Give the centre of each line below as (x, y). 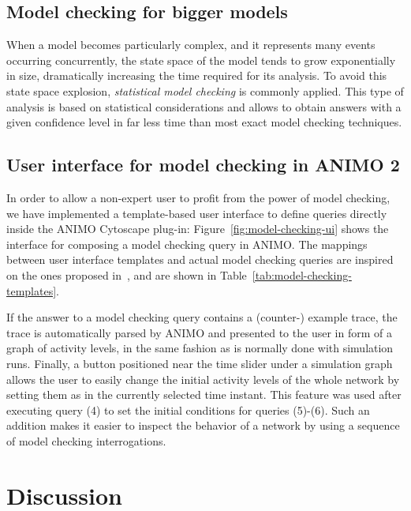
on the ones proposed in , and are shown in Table (127, 274)
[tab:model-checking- (302, 274)
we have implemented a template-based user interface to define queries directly (197, 213)
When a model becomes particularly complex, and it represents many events (191, 45)
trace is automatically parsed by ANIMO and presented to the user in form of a (199, 332)
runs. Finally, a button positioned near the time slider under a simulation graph (200, 363)
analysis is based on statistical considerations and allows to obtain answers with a (204, 106)
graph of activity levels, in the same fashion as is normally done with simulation (200, 348)
